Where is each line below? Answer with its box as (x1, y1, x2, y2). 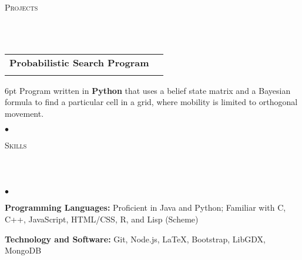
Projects (5, 1, 38, 13)
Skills (5, 139, 27, 151)
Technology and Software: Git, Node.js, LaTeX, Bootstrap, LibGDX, (5, 232, 266, 245)
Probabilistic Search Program (9, 55, 149, 69)
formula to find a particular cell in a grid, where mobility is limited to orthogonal (5, 96, 298, 108)
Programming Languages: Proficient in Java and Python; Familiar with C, (5, 201, 286, 214)
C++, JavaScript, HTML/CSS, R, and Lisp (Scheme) (5, 212, 199, 225)
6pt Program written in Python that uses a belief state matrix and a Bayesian (5, 84, 291, 96)
